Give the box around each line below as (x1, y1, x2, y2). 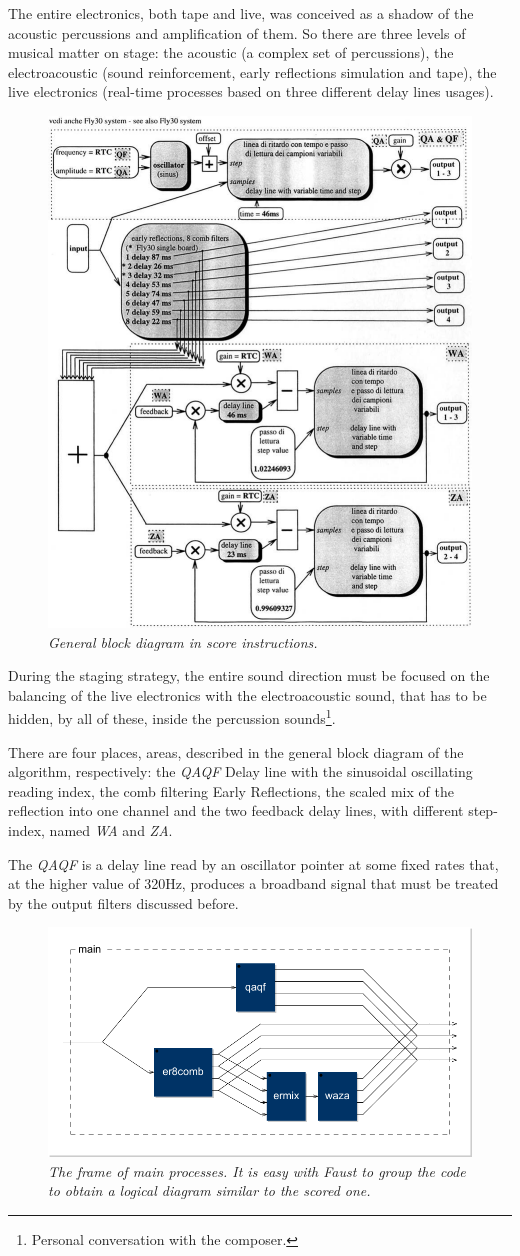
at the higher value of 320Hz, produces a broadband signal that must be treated (8, 873, 499, 894)
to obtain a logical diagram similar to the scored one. (48, 1180, 371, 1201)
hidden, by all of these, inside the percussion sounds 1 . (8, 705, 336, 728)
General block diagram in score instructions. (48, 631, 318, 652)
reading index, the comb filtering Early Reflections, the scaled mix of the (8, 780, 454, 801)
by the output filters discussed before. (8, 892, 239, 913)
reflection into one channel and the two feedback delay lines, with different (8, 800, 464, 821)
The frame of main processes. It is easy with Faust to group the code (48, 1160, 466, 1181)
